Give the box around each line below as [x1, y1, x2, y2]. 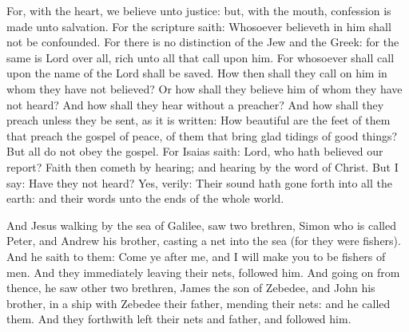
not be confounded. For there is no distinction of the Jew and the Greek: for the [6, 34, 399, 50]
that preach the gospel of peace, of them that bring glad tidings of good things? [6, 127, 398, 144]
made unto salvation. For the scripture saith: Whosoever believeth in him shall [6, 18, 391, 34]
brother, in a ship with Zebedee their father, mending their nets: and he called [6, 294, 391, 311]
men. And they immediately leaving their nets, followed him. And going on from [6, 263, 400, 280]
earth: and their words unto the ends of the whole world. [6, 190, 284, 207]
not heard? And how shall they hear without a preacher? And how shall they [6, 96, 384, 113]
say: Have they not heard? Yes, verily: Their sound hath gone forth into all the [6, 174, 393, 191]
